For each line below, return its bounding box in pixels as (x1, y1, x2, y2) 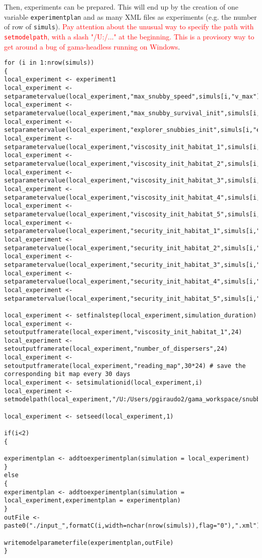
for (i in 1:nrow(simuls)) (4, 59, 94, 67)
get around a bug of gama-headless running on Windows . (4, 41, 180, 52)
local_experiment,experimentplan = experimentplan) (4, 497, 181, 504)
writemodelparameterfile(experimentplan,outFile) (4, 539, 174, 546)
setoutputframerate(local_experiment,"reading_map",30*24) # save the (4, 362, 246, 369)
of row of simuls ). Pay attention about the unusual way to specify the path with (4, 21, 254, 32)
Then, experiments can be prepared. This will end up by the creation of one (4, 2, 239, 12)
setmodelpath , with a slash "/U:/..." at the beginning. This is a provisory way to (4, 31, 254, 41)
